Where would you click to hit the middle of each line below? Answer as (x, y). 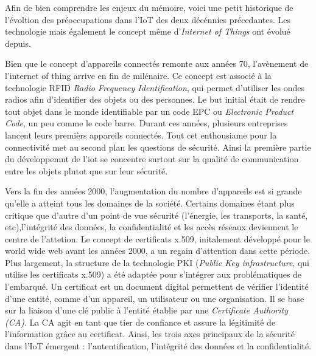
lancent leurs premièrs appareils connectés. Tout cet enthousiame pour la (141, 135)
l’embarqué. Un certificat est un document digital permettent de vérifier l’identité (157, 286)
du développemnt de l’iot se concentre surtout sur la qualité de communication (152, 159)
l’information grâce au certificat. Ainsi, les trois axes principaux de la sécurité (150, 334)
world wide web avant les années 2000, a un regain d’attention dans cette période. (158, 251)
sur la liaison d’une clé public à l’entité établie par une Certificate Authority (146, 310)
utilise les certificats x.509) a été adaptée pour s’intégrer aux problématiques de (153, 274)
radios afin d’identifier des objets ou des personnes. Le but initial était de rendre (155, 99)
